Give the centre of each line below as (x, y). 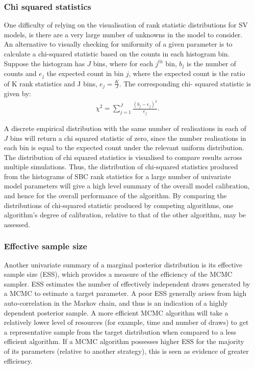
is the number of (211, 63)
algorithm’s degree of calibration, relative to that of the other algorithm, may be (125, 215)
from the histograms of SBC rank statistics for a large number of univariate (117, 176)
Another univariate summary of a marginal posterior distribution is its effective (123, 264)
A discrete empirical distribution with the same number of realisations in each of (125, 128)
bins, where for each (123, 63)
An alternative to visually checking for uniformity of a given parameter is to (118, 44)
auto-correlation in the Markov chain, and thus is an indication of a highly (116, 303)
